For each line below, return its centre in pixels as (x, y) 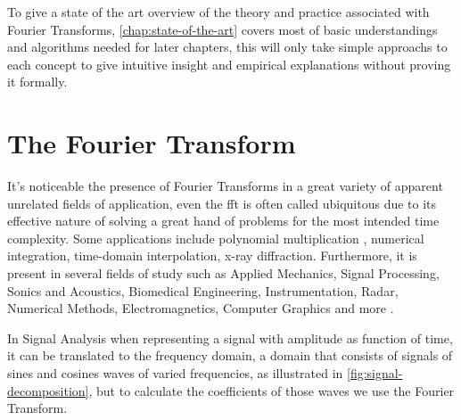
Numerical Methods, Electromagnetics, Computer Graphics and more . (201, 308)
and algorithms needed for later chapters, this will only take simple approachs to (227, 47)
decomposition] (48, 390)
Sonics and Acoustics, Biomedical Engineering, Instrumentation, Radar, (203, 290)
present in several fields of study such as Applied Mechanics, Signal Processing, (223, 273)
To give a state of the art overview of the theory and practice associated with (218, 12)
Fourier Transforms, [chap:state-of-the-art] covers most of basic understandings (222, 29)
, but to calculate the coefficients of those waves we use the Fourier (272, 390)
